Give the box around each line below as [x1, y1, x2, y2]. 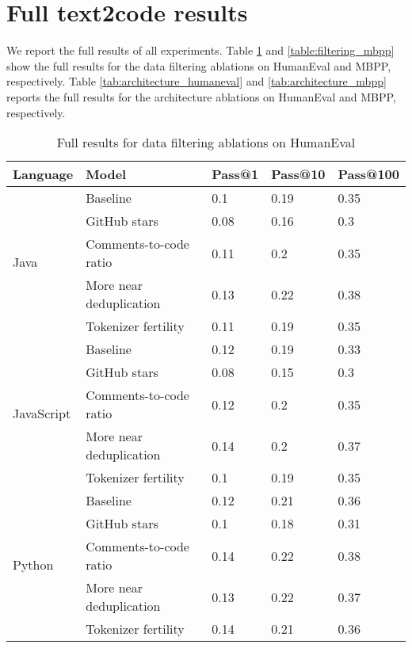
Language [13, 165, 74, 184]
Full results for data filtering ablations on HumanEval [56, 133, 356, 152]
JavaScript [13, 404, 71, 423]
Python [13, 555, 54, 574]
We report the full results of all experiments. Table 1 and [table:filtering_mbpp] [6, 42, 395, 59]
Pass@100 [338, 165, 399, 184]
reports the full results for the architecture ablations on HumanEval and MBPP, [6, 88, 396, 105]
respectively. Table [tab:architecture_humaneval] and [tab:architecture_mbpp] [6, 73, 387, 90]
